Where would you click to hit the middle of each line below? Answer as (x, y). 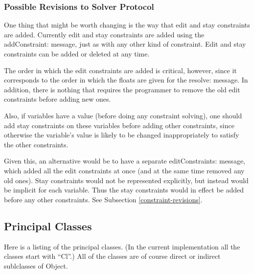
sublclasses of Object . (36, 265)
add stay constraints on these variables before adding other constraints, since (119, 125)
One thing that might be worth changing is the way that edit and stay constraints (127, 25)
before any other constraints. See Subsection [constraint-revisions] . (103, 199)
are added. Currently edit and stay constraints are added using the (104, 34)
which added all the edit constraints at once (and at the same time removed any (124, 170)
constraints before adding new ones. (58, 99)
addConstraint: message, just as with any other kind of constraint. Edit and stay (125, 44)
